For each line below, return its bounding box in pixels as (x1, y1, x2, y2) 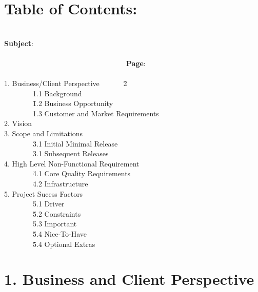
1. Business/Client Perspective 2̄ (4, 78, 127, 89)
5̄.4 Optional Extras (32, 238, 95, 249)
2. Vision (4, 118, 32, 129)
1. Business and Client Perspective (4, 268, 254, 289)
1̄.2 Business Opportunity (32, 98, 113, 109)
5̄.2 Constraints (32, 208, 81, 219)
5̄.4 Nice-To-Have (32, 228, 87, 239)
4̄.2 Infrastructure (32, 178, 88, 189)
